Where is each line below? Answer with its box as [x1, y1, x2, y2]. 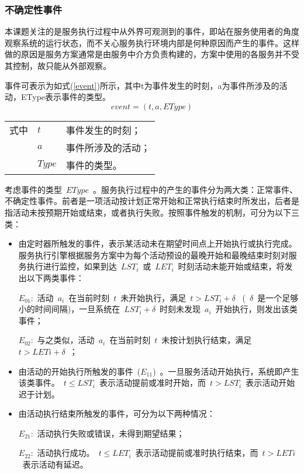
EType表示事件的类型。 [20, 91, 111, 103]
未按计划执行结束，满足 [161, 334, 252, 346]
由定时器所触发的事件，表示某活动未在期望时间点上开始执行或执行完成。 [18, 237, 297, 250]
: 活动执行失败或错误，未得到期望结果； [30, 427, 185, 439]
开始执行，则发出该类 [215, 303, 298, 315]
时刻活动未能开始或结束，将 [178, 260, 285, 272]
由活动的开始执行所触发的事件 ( [18, 365, 141, 377]
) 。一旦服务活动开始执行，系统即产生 [153, 365, 299, 377]
